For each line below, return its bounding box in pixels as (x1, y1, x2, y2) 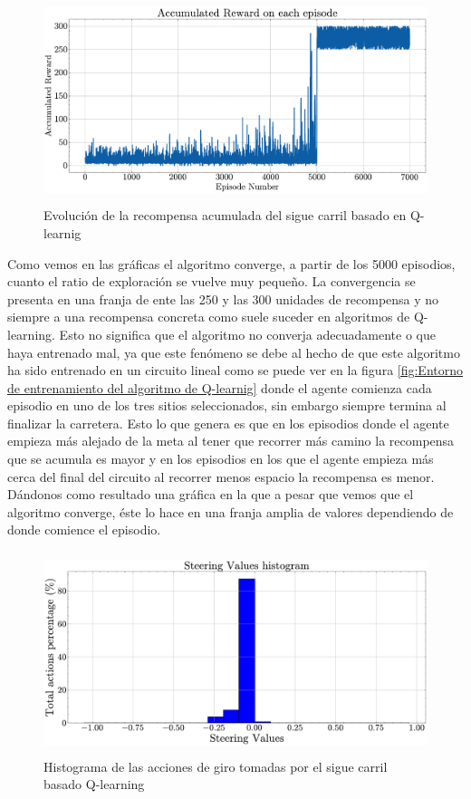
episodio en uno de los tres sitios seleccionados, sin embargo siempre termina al (7, 396, 447, 415)
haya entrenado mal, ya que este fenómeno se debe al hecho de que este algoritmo (7, 342, 460, 361)
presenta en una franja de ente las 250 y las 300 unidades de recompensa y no (7, 289, 439, 308)
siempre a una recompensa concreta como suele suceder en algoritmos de (7, 307, 410, 326)
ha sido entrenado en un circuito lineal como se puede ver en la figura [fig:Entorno (7, 361, 464, 380)
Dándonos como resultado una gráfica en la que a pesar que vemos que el (7, 485, 414, 504)
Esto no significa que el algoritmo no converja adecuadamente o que (59, 324, 436, 343)
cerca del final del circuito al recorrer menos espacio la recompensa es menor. (7, 467, 435, 486)
